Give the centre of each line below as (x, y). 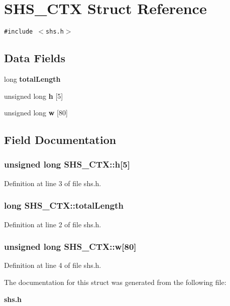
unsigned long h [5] (34, 96)
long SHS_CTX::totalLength (64, 205)
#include (19, 32)
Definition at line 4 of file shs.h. (53, 265)
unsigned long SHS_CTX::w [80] (70, 247)
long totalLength (32, 79)
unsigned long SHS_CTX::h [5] (67, 164)
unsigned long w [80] (36, 113)
